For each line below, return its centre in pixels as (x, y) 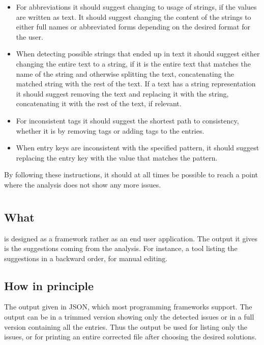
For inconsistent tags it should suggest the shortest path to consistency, (127, 120)
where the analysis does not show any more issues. (83, 184)
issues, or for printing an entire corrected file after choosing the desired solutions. (130, 337)
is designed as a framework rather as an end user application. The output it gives (131, 238)
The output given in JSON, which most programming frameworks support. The (128, 307)
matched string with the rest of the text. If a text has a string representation (136, 84)
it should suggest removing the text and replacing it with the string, (122, 93)
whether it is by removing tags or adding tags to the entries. (110, 130)
